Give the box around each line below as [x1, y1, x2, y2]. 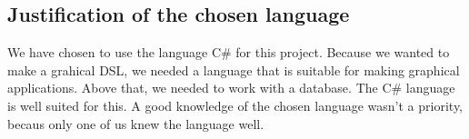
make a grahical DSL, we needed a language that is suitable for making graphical [7, 60, 460, 79]
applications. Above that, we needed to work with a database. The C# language [7, 78, 455, 97]
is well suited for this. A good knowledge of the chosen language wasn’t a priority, [7, 95, 464, 114]
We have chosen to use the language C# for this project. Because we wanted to [7, 43, 450, 62]
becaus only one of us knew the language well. [7, 114, 264, 133]
